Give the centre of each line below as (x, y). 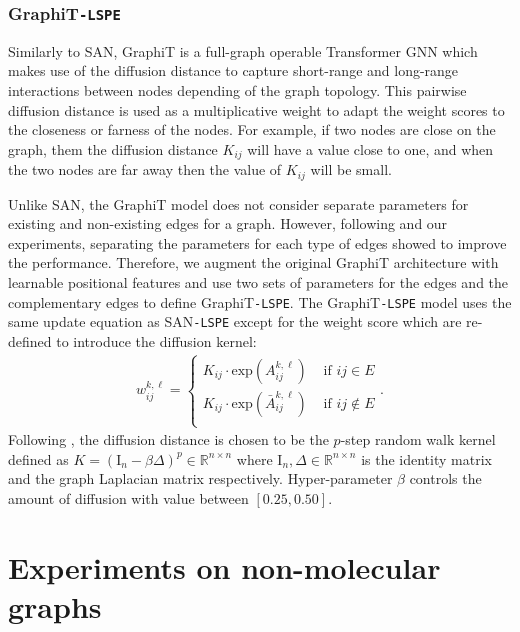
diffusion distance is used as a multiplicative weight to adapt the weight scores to (256, 109)
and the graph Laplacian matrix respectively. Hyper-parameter (200, 478)
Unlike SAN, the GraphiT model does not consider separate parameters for (238, 203)
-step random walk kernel (418, 439)
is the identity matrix (426, 458)
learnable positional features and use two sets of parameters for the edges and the (258, 282)
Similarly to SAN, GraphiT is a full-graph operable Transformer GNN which (243, 50)
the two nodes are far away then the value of (145, 169)
